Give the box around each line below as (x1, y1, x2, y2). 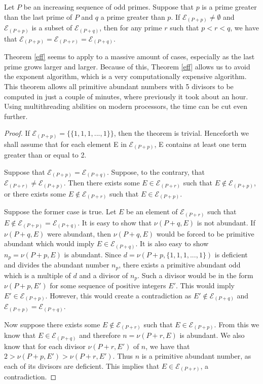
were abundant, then (47, 228, 111, 239)
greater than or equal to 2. (4, 149, 87, 160)
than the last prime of (4, 11, 72, 22)
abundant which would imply (4, 238, 95, 249)
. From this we (214, 319, 259, 329)
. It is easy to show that (78, 217, 152, 227)
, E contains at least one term (154, 138, 247, 149)
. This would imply (175, 280, 235, 290)
